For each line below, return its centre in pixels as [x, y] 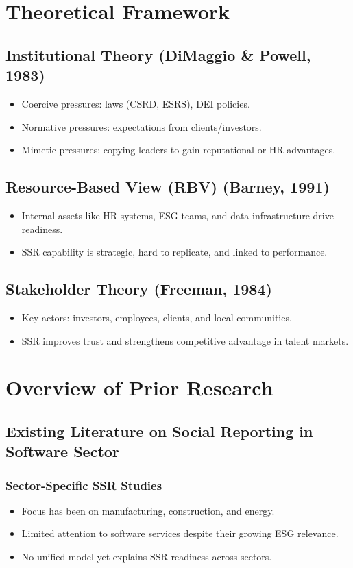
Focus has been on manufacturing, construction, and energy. [148, 510]
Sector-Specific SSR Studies [84, 485]
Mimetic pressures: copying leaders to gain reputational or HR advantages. [179, 150]
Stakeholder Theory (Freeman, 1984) [139, 289]
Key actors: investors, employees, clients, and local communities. [157, 317]
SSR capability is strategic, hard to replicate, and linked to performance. [174, 252]
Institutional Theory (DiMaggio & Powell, [158, 54]
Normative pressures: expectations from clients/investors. [142, 126]
